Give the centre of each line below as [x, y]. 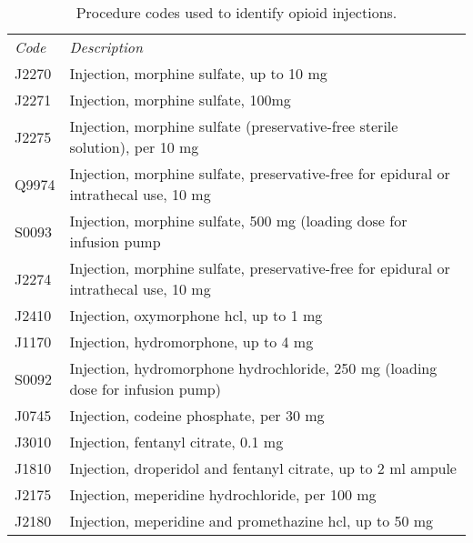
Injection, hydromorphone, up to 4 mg [191, 342]
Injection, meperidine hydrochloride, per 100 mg [223, 494]
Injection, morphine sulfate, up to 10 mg [198, 73]
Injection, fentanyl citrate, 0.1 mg [176, 442]
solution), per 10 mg [134, 147]
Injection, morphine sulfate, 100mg [180, 100]
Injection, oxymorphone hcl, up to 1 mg [196, 315]
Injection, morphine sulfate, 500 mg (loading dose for [238, 221]
